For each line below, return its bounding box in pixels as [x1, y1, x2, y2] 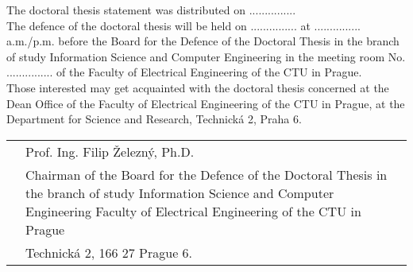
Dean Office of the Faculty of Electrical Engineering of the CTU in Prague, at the [6, 95, 405, 111]
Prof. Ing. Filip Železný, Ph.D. [25, 142, 195, 161]
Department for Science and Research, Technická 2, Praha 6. [6, 111, 302, 127]
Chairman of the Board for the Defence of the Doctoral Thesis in [25, 165, 388, 184]
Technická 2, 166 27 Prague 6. [25, 243, 193, 262]
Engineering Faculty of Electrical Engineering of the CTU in [25, 201, 361, 220]
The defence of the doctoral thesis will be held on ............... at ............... [6, 17, 361, 33]
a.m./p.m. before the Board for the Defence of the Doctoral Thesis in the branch [6, 33, 399, 49]
